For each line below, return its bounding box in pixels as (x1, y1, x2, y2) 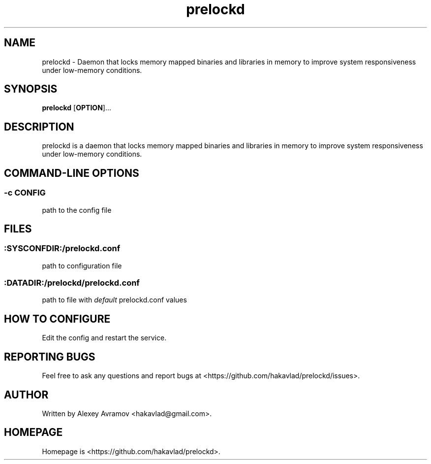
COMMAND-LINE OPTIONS (4, 166, 139, 179)
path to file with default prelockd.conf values (42, 296, 187, 304)
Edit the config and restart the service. (42, 333, 167, 342)
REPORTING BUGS (4, 350, 95, 363)
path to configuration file (42, 261, 122, 270)
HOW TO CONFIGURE (4, 312, 111, 325)
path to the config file (42, 205, 112, 214)
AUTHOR (4, 388, 49, 401)
